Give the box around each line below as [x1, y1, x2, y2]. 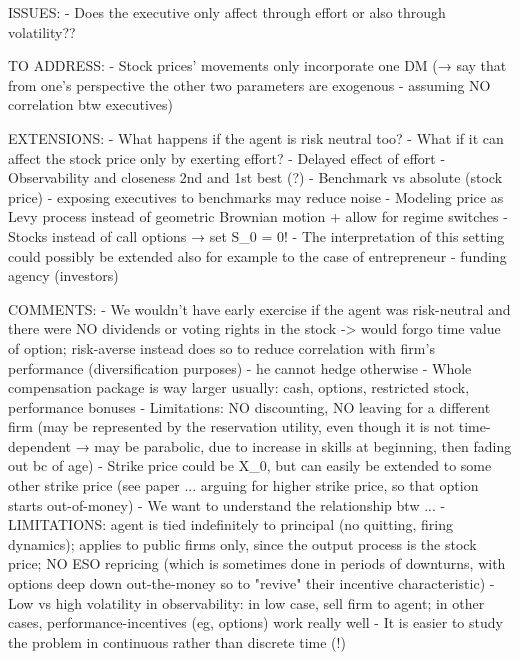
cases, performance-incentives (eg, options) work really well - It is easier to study [8, 612, 503, 633]
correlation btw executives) [8, 94, 174, 115]
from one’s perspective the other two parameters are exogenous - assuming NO [8, 74, 491, 95]
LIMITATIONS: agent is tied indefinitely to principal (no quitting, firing [8, 514, 453, 535]
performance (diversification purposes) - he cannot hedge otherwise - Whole [8, 357, 472, 378]
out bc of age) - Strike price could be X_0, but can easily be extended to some [8, 455, 492, 476]
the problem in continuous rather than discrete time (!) [8, 631, 346, 652]
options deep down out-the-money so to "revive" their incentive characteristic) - [8, 573, 495, 594]
